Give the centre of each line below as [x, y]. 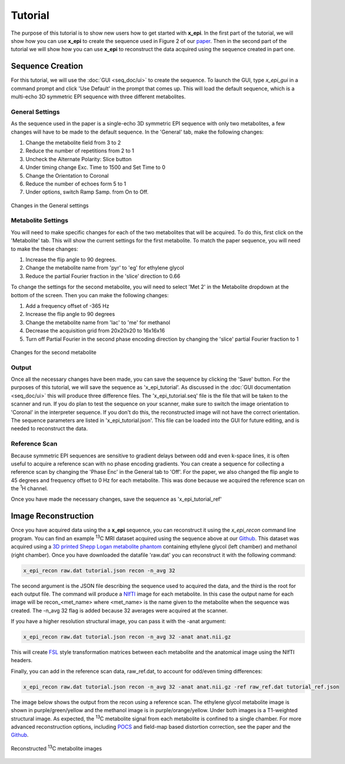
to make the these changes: [45, 249]
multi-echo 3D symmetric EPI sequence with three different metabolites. [98, 97]
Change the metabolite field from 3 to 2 [73, 142]
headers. [21, 660]
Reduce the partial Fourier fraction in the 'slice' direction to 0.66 [103, 276]
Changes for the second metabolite [54, 352]
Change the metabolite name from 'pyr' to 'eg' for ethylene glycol [105, 268]
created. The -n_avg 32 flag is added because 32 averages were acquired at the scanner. [119, 610]
